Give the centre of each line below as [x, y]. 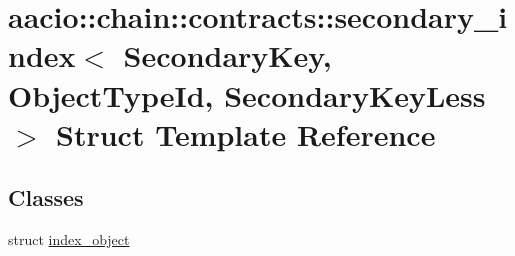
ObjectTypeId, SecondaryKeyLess [247, 94]
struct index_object [69, 239]
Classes [46, 197]
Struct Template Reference [246, 133]
